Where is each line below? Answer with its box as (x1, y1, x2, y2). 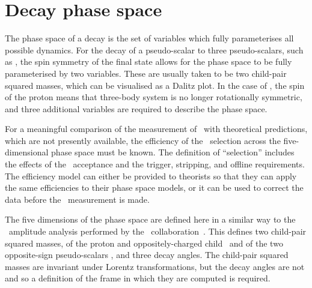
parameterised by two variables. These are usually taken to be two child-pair (5, 67, 287, 79)
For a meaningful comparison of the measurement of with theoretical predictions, (5, 122, 308, 135)
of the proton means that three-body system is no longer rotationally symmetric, (5, 91, 302, 103)
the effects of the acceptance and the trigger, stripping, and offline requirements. (5, 158, 305, 170)
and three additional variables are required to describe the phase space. (5, 102, 268, 115)
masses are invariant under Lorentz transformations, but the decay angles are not (5, 260, 305, 272)
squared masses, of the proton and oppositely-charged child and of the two (5, 236, 283, 249)
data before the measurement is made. (5, 193, 150, 205)
